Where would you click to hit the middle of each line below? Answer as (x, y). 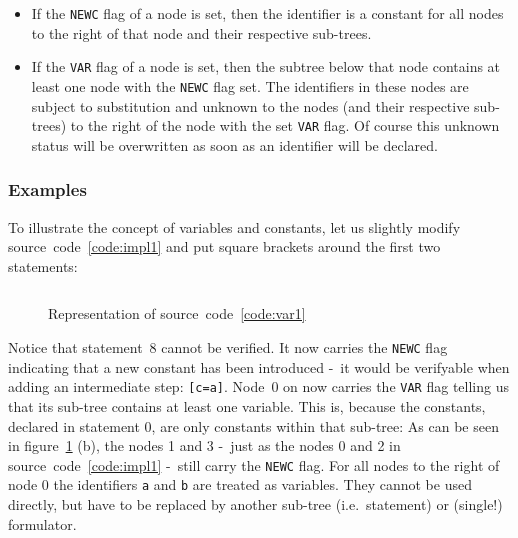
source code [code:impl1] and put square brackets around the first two (224, 246)
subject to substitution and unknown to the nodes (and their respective (250, 105)
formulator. (42, 523)
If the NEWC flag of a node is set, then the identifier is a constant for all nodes (267, 13)
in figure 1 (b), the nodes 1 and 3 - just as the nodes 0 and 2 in (204, 445)
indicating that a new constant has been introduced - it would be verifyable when (259, 366)
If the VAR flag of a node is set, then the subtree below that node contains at (266, 66)
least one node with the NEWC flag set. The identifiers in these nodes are (250, 85)
